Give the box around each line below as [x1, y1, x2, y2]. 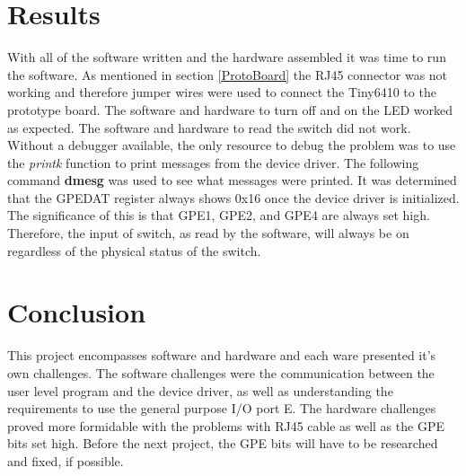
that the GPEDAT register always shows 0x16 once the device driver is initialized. [7, 188, 460, 207]
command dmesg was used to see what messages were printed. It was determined [7, 171, 457, 190]
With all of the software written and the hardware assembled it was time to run [7, 48, 446, 66]
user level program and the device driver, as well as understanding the [7, 381, 393, 400]
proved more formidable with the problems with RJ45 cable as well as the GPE [7, 416, 444, 435]
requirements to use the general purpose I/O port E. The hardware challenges [7, 399, 436, 418]
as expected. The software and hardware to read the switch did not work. [7, 118, 411, 137]
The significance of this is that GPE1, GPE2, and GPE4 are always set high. [7, 206, 430, 225]
